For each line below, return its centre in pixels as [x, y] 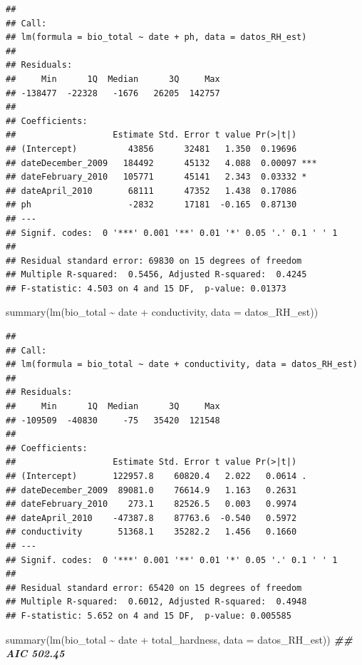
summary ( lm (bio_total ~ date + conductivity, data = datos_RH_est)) [162, 312]
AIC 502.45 [35, 653]
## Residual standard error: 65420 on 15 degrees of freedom [154, 588]
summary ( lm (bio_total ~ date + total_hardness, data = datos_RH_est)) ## [179, 639]
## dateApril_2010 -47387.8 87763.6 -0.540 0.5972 [151, 518]
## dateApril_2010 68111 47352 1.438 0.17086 [151, 191]
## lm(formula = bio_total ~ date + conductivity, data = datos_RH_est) [182, 365]
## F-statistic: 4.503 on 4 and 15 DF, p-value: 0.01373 [146, 288]
